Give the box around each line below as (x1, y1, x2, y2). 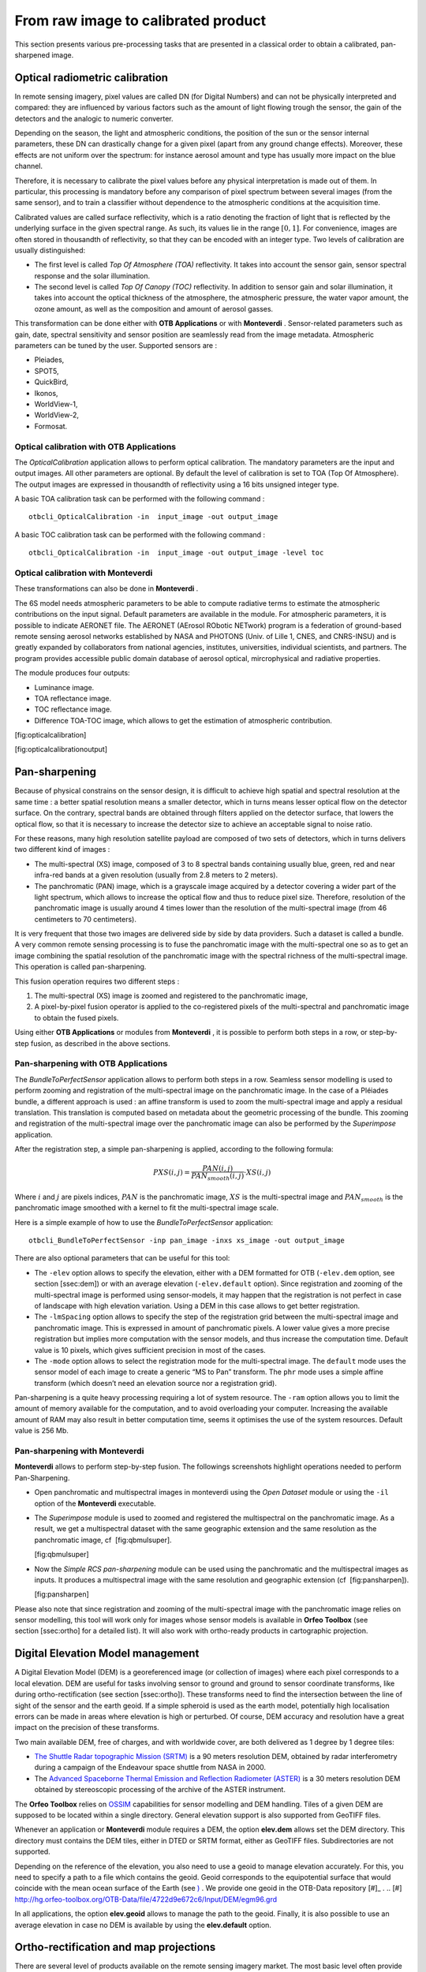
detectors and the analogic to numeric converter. (14, 114, 174, 123)
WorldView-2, (34, 410, 79, 420)
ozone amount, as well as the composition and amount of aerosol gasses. (34, 304, 274, 313)
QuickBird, (34, 377, 69, 387)
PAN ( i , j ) (202, 1164, 234, 1173)
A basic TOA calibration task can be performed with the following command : (14, 494, 265, 504)
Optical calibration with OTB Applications (14, 441, 177, 452)
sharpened (14, 50, 50, 59)
